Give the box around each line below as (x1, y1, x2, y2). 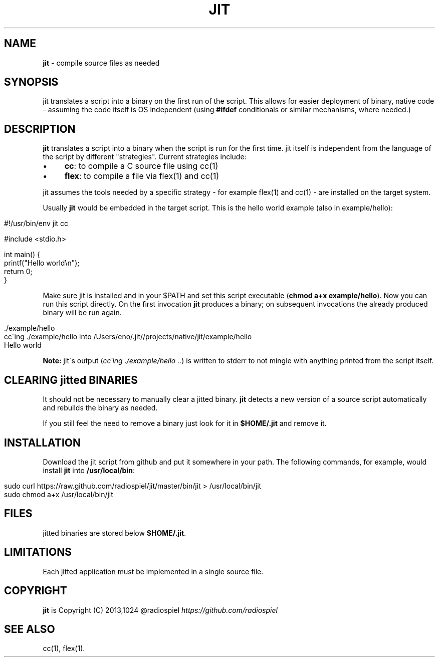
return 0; (4, 267, 33, 276)
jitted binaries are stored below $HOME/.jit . (43, 528, 186, 537)
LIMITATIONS (4, 546, 72, 559)
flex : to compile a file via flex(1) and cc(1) (64, 171, 220, 181)
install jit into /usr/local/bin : (43, 466, 135, 475)
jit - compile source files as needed (43, 58, 160, 67)
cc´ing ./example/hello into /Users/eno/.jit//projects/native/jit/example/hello (4, 332, 252, 341)
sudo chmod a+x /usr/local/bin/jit (4, 490, 113, 499)
